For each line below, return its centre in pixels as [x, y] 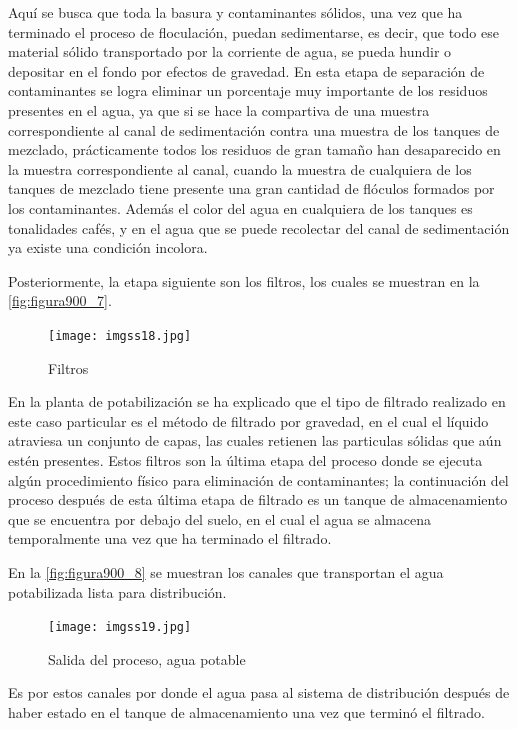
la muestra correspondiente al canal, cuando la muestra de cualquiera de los [240, 168]
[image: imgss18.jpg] [120, 335]
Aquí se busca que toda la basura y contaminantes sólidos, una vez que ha [235, 12]
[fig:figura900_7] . [60, 300]
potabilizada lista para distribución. [117, 591]
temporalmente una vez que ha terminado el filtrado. [170, 538]
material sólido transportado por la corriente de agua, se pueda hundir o [230, 51]
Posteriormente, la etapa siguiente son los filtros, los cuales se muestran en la [244, 280]
